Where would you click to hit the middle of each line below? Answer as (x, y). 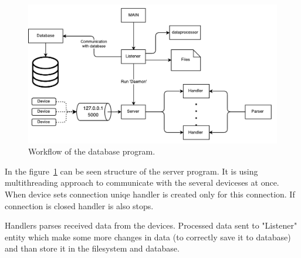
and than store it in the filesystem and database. (92, 248)
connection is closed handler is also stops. (79, 205)
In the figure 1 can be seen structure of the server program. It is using (131, 171)
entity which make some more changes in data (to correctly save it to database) (148, 237)
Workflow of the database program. (92, 151)
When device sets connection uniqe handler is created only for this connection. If (150, 194)
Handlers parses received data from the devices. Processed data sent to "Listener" (151, 225)
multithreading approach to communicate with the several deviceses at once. (142, 182)
